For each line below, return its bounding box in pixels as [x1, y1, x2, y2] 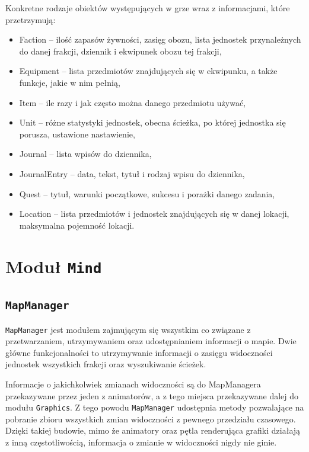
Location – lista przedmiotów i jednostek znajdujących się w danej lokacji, [19, 207, 289, 220]
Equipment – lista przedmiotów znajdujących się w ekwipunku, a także [19, 65, 278, 77]
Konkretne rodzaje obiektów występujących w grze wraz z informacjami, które [5, 2, 290, 14]
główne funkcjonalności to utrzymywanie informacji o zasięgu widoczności [5, 346, 273, 358]
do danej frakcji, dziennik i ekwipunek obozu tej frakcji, [19, 44, 222, 57]
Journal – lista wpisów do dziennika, [19, 148, 152, 160]
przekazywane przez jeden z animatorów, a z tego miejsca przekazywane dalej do [5, 389, 299, 402]
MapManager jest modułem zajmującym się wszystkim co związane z [5, 323, 251, 335]
